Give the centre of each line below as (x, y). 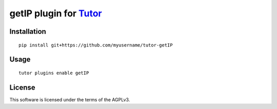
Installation (28, 31)
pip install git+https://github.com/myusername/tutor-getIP (96, 45)
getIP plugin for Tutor (56, 13)
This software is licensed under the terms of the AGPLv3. (70, 99)
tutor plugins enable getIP (54, 73)
